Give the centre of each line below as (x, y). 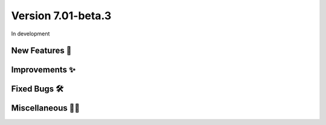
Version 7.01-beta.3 (61, 16)
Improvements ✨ (43, 70)
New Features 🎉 (41, 51)
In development (30, 34)
